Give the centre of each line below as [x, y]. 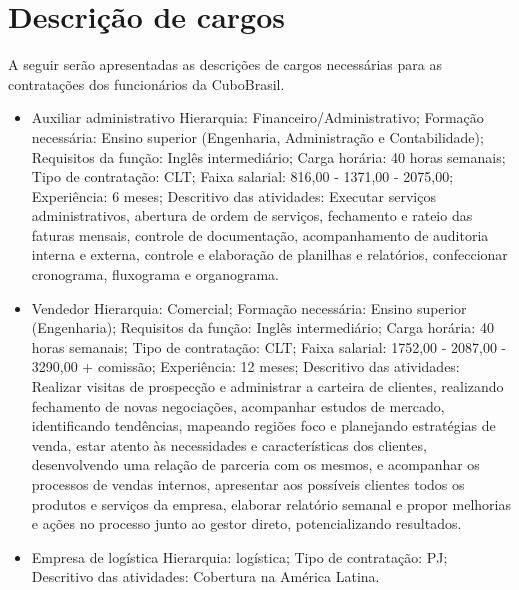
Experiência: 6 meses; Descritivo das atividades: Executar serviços [233, 195]
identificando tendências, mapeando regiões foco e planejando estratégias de [263, 425]
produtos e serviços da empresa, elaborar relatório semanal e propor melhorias [271, 503]
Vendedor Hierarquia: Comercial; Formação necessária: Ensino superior [249, 307]
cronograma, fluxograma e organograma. [155, 274]
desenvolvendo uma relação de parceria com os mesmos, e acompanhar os [255, 464]
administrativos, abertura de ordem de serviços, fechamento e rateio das [252, 215]
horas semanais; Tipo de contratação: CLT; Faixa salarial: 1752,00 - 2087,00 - [269, 346]
